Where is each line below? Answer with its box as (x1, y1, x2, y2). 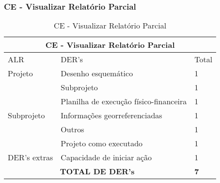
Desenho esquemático (61, 68, 133, 79)
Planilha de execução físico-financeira (61, 96, 187, 107)
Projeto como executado (61, 138, 143, 149)
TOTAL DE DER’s (60, 166, 135, 177)
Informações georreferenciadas (61, 110, 162, 121)
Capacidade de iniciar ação (61, 152, 152, 163)
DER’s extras (8, 152, 53, 163)
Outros (61, 124, 84, 135)
